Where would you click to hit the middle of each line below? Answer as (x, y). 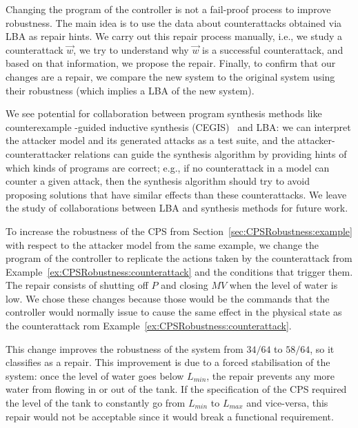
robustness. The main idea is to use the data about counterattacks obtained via (174, 22)
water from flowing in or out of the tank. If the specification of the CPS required (176, 389)
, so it (322, 348)
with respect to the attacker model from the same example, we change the (162, 244)
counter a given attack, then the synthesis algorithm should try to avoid (158, 181)
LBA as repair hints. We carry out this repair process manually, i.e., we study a (174, 36)
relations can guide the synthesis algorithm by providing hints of (210, 153)
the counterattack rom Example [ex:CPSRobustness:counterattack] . (149, 326)
